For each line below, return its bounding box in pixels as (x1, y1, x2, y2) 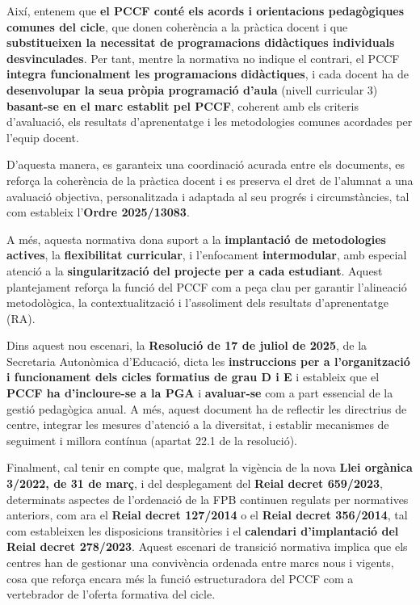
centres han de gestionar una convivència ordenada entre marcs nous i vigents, (6, 554, 394, 570)
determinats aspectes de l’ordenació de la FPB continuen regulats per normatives (6, 490, 409, 507)
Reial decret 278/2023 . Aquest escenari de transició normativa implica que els (6, 538, 408, 555)
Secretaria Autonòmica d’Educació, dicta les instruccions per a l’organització (6, 352, 410, 369)
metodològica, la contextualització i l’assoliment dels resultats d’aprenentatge (6, 294, 388, 311)
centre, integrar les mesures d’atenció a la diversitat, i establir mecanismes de (6, 416, 389, 433)
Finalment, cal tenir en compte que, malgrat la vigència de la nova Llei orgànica (6, 459, 413, 476)
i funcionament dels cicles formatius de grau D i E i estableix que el (6, 368, 380, 385)
